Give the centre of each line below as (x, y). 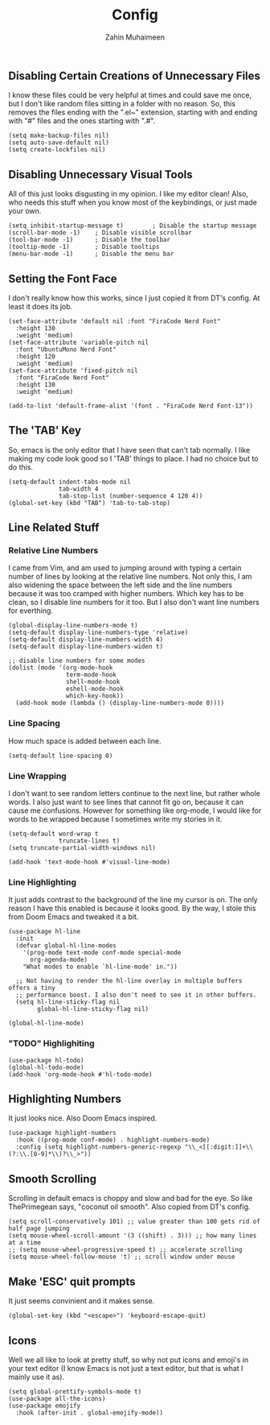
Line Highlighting (42, 882)
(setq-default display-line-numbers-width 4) (86, 640)
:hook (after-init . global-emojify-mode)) (89, 1413)
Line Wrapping (37, 776)
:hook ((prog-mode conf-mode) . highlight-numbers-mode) (113, 1140)
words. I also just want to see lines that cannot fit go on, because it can (126, 802)
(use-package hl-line (45, 932)
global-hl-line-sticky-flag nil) (93, 1009)
